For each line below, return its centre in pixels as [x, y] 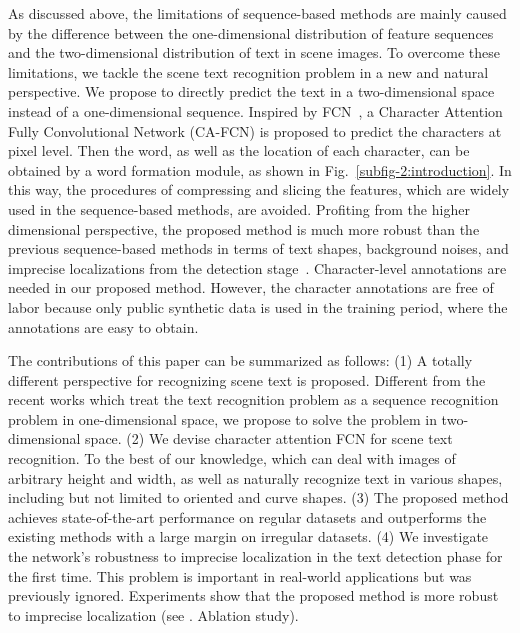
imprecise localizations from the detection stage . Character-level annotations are [257, 267]
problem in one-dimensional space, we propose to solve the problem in [222, 418]
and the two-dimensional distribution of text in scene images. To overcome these [254, 52]
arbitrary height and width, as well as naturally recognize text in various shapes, [255, 477]
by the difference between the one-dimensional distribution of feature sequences [251, 32]
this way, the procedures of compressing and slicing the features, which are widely [259, 189]
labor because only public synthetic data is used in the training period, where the [258, 306]
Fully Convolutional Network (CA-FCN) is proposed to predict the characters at [255, 130]
